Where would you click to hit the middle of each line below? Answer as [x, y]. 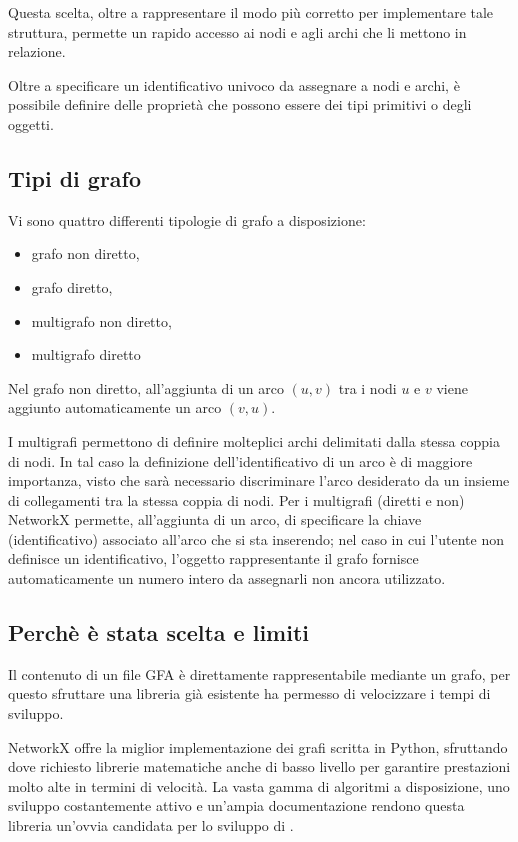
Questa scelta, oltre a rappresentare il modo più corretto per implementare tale [251, 12]
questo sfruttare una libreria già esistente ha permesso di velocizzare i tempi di [249, 693]
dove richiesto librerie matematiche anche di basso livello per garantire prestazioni [259, 766]
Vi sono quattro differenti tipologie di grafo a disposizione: [187, 219]
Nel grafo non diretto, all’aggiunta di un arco [146, 387]
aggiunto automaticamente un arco [115, 407]
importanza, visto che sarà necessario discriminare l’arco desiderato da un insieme [259, 480]
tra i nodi [367, 387]
